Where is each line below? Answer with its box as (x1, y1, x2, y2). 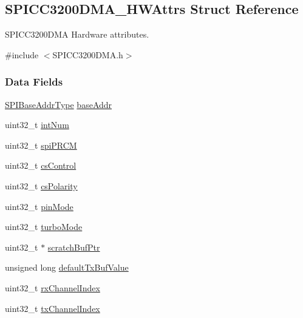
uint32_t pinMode (5, 200, 73, 212)
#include (5, 48, 39, 61)
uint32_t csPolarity (5, 179, 78, 192)
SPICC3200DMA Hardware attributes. (5, 28, 149, 41)
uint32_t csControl (5, 159, 77, 172)
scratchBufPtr (47, 240, 100, 253)
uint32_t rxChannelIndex (5, 281, 100, 294)
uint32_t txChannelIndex (5, 302, 100, 314)
